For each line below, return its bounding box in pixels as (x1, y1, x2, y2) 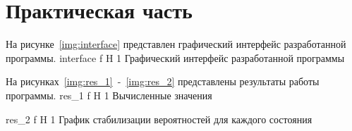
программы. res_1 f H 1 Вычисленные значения (6, 87, 212, 102)
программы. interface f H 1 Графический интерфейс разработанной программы (6, 50, 345, 65)
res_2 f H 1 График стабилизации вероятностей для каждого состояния (6, 111, 312, 126)
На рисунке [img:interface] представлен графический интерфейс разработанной (6, 37, 346, 51)
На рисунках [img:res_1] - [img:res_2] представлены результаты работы (6, 74, 320, 89)
